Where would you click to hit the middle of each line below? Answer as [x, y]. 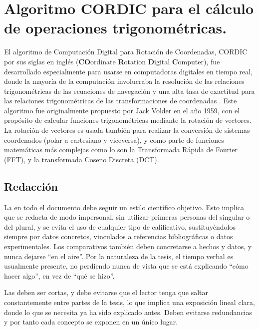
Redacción [31, 186]
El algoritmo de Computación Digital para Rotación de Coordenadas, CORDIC [126, 52]
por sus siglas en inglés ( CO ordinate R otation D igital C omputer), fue [112, 61]
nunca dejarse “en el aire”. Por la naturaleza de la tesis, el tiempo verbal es [119, 256]
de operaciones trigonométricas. [116, 28]
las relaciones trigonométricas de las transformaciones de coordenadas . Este [121, 101]
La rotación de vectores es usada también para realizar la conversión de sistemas [127, 130]
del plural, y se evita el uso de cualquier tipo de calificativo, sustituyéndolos [120, 226]
